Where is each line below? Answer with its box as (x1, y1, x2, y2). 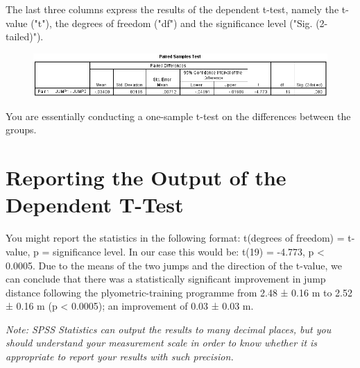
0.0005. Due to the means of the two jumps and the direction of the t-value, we (6, 258, 342, 272)
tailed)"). (6, 29, 44, 44)
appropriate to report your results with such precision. (6, 349, 234, 364)
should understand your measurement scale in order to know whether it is (6, 335, 318, 350)
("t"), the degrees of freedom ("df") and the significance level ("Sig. (31, 15, 313, 30)
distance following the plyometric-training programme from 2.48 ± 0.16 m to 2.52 (6, 285, 352, 299)
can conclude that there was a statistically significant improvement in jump (6, 271, 326, 286)
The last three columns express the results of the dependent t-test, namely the (6, 2, 339, 16)
